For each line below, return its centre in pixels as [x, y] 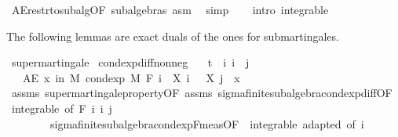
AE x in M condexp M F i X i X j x [131, 77]
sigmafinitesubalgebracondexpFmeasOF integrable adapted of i [207, 123]
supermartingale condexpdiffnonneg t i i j [130, 62]
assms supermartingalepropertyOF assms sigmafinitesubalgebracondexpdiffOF [202, 93]
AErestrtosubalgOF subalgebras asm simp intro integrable [170, 9]
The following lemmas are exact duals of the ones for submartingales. [173, 36]
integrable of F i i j [62, 108]
